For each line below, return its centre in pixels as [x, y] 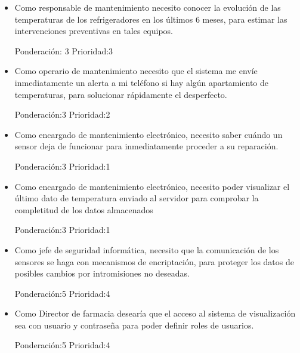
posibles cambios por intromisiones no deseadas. [102, 273]
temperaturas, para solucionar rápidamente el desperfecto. [121, 94]
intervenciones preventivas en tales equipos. [94, 31]
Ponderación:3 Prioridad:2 [62, 114]
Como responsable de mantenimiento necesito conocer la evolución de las [148, 7]
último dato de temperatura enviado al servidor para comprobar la [137, 198]
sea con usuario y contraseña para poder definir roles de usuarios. [134, 325]
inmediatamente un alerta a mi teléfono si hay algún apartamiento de [142, 82]
